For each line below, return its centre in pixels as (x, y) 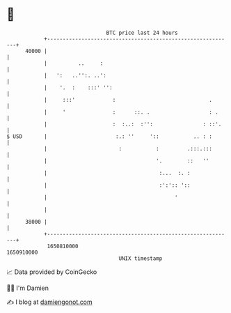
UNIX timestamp (141, 258)
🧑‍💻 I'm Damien (28, 288)
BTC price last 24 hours (142, 33)
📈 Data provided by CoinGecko (52, 272)
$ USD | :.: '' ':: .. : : (110, 136)
